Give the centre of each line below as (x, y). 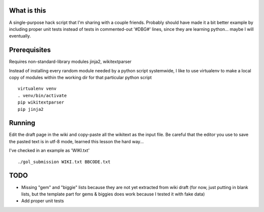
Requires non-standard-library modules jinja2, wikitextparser (70, 62)
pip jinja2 (31, 109)
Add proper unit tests (43, 201)
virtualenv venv (37, 89)
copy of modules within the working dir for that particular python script (80, 77)
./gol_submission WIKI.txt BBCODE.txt (64, 162)
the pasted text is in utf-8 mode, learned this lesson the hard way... (77, 141)
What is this (28, 11)
